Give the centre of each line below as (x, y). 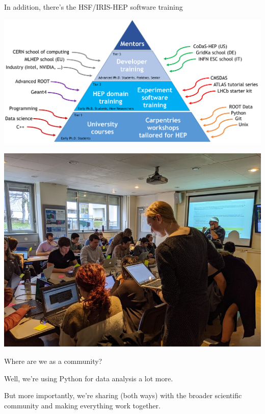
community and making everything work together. (82, 405)
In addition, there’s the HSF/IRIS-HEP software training (94, 7)
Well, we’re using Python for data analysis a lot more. (89, 378)
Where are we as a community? (53, 361)
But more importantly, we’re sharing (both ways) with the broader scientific (123, 395)
